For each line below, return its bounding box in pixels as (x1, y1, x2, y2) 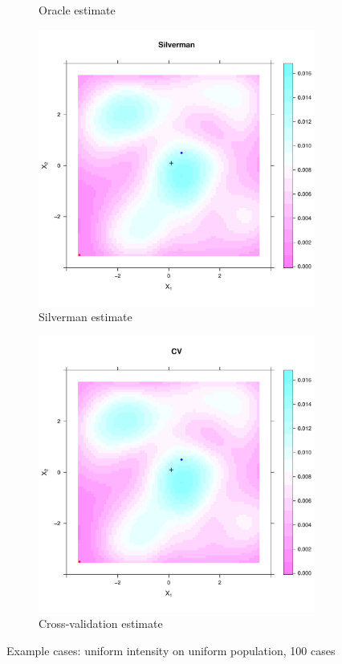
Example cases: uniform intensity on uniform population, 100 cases (6, 642, 336, 658)
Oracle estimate (39, 2, 116, 18)
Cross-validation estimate (39, 615, 163, 632)
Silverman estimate (39, 308, 132, 325)
